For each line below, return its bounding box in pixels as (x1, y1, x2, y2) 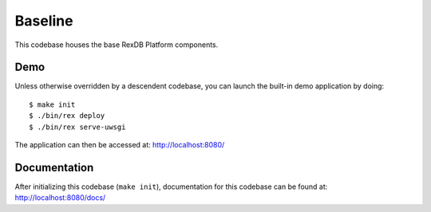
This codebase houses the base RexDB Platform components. (14, 40, 219, 49)
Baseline (14, 12, 73, 29)
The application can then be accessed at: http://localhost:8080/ (14, 140, 225, 150)
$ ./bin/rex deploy (29, 112, 105, 120)
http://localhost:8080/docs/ (14, 193, 106, 202)
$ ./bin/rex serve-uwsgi (29, 122, 126, 132)
